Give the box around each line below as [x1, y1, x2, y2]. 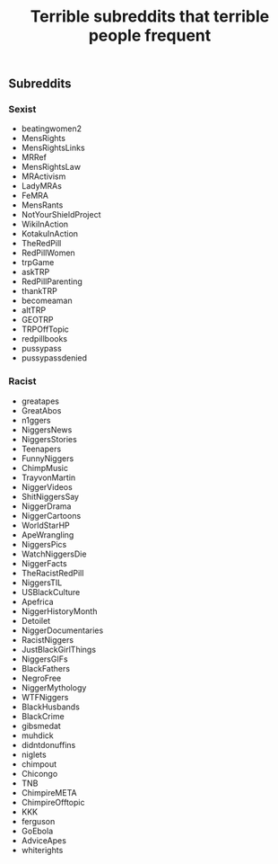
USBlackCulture [21, 586, 81, 597]
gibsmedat [21, 720, 62, 731]
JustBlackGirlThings [21, 644, 96, 655]
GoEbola [21, 825, 54, 836]
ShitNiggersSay [21, 491, 80, 502]
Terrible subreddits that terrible [30, 6, 270, 27]
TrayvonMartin [21, 472, 76, 483]
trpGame [21, 257, 55, 268]
